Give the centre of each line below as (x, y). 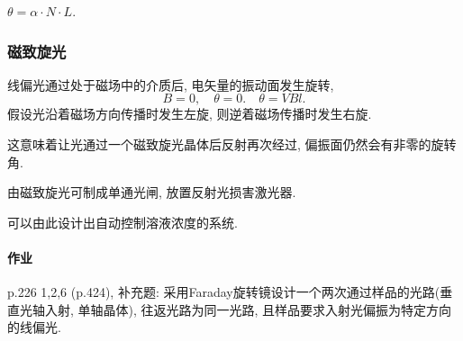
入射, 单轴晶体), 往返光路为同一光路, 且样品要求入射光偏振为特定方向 (248, 309)
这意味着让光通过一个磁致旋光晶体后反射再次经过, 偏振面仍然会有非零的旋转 (232, 144)
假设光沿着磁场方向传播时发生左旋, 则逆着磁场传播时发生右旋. (190, 114)
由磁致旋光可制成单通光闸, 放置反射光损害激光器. (152, 192)
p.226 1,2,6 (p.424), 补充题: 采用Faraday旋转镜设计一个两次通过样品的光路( (224, 292)
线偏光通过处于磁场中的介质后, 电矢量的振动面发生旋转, (171, 84)
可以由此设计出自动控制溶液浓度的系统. (123, 222)
